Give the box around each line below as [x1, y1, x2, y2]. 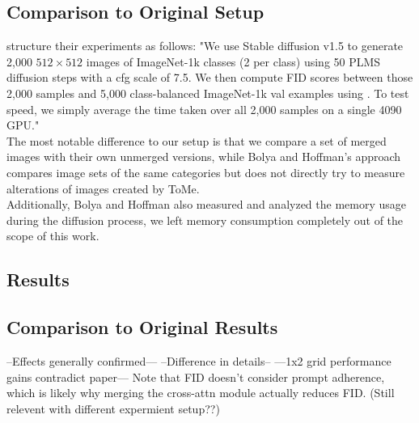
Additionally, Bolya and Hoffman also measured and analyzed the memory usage [6, 196, 407, 213]
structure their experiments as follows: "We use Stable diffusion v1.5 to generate [6, 37, 404, 54]
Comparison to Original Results [6, 315, 278, 340]
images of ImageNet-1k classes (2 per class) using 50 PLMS [86, 53, 381, 70]
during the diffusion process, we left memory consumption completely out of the [6, 211, 404, 228]
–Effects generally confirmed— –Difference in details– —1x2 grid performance [6, 352, 391, 369]
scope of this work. [6, 227, 99, 244]
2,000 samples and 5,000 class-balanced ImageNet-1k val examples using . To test [6, 84, 409, 101]
